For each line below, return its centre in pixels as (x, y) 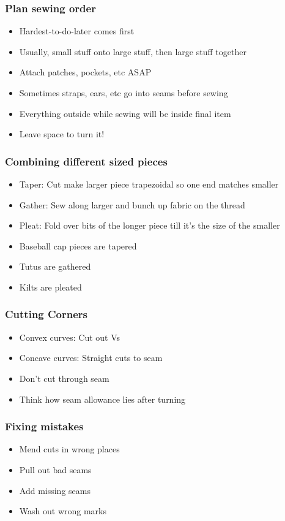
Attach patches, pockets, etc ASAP (85, 72)
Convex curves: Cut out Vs (70, 337)
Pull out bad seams (55, 469)
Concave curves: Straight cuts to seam (91, 358)
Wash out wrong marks (63, 511)
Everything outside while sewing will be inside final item (125, 113)
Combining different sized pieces (86, 161)
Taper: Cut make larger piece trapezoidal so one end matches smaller (149, 184)
